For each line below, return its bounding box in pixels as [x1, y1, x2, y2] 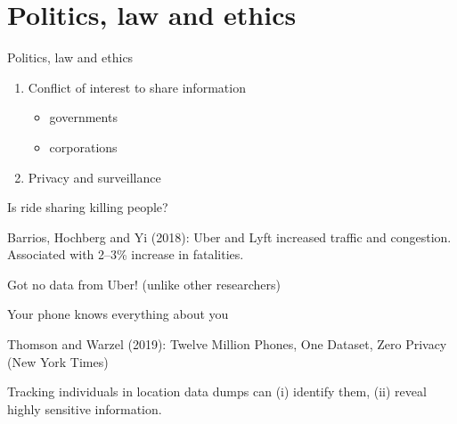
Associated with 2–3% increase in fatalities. [7, 245, 244, 264]
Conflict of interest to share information [28, 77, 246, 96]
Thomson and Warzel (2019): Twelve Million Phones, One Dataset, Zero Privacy [7, 335, 447, 354]
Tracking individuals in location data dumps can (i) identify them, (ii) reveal [7, 382, 427, 401]
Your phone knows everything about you [7, 305, 229, 323]
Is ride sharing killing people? [7, 198, 168, 216]
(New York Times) [7, 352, 109, 371]
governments [49, 108, 118, 126]
